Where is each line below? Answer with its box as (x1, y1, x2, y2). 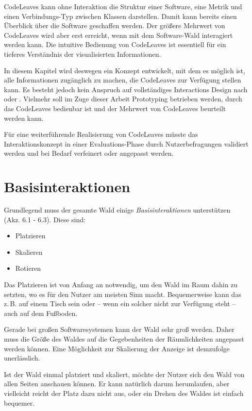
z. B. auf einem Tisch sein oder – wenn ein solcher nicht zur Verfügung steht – (4, 298, 236, 309)
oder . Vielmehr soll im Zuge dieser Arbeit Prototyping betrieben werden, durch (4, 94, 242, 104)
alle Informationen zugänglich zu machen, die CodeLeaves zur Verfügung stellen (4, 75, 241, 85)
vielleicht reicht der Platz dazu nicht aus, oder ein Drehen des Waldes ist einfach (4, 388, 244, 398)
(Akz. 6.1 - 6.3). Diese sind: (4, 214, 85, 224)
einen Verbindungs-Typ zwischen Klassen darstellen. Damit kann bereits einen (4, 11, 237, 21)
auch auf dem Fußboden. (4, 308, 78, 318)
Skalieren (15, 247, 43, 257)
